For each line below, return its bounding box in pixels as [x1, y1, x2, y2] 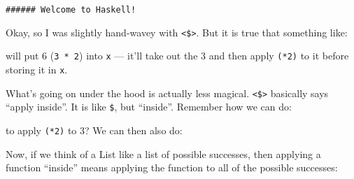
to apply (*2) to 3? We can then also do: [6, 122, 183, 137]
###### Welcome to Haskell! [6, 5, 136, 15]
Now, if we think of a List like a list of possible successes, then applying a [6, 146, 321, 161]
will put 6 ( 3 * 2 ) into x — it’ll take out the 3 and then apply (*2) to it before [6, 48, 349, 63]
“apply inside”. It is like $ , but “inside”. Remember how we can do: [6, 99, 292, 114]
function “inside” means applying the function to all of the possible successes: [6, 160, 338, 175]
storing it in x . [6, 62, 68, 76]
